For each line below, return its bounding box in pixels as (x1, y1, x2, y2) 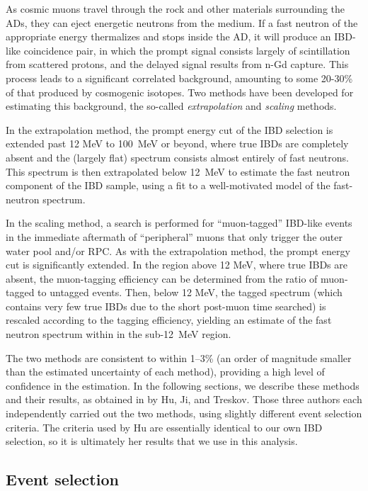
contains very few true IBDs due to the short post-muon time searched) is (6, 298, 326, 313)
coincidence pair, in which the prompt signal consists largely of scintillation (23, 43, 350, 57)
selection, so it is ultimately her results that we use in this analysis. (6, 434, 298, 448)
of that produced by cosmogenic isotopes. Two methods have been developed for (6, 84, 354, 99)
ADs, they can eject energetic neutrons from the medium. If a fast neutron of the (6, 15, 358, 30)
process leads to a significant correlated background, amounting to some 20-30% (6, 70, 353, 85)
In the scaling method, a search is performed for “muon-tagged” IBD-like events (6, 215, 352, 230)
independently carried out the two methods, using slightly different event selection (6, 406, 362, 421)
